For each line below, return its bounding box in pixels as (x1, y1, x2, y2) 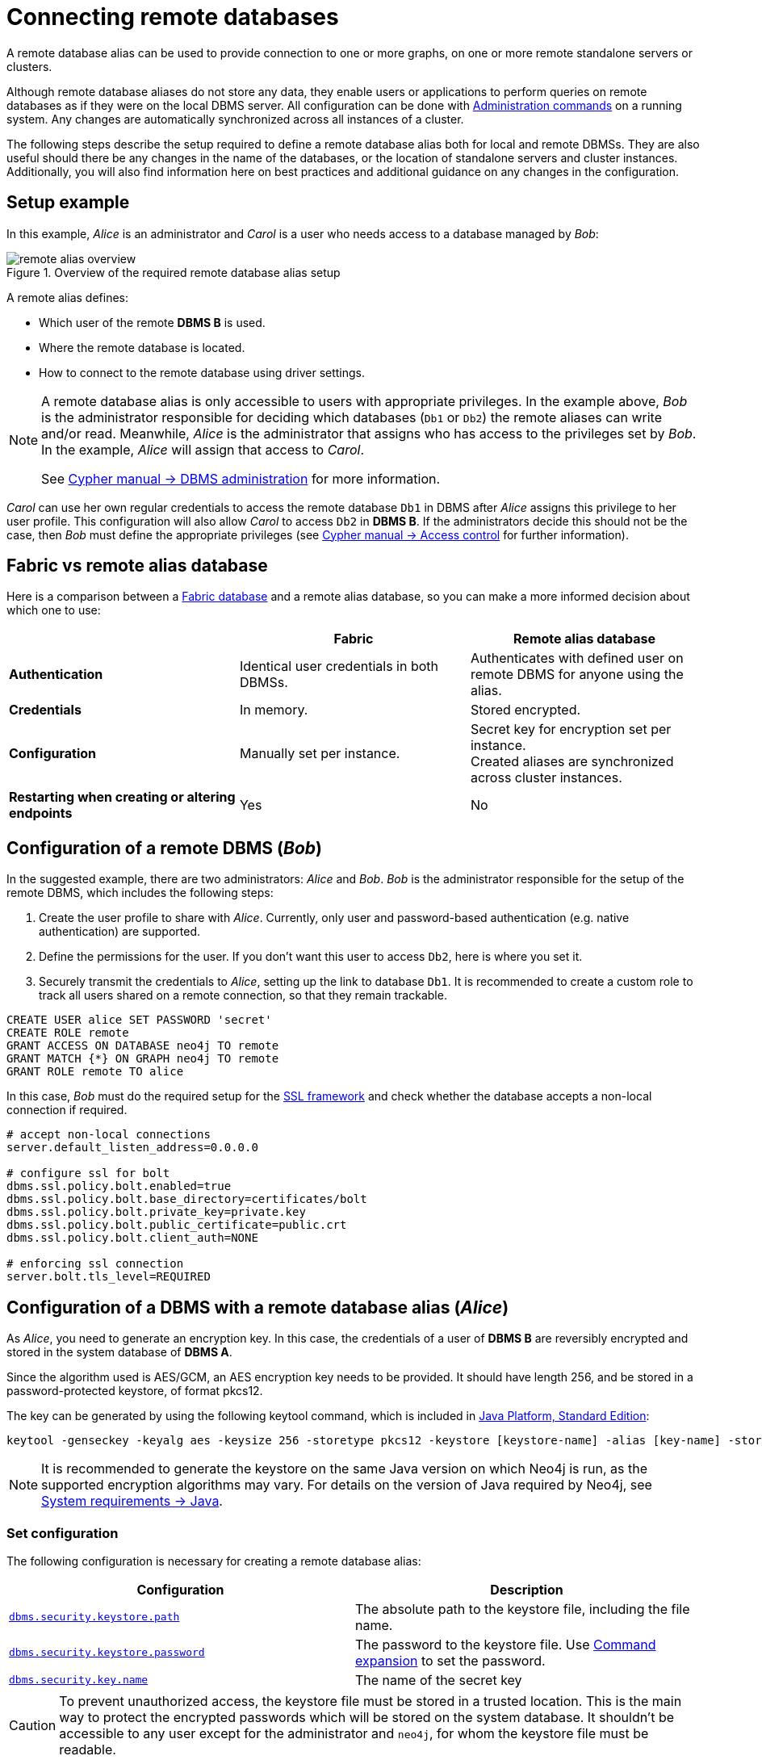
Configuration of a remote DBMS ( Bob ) (6, 837, 322, 858)
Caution (9, 1716, 57, 1733)
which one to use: (6, 603, 101, 618)
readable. (59, 1741, 116, 1758)
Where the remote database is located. (39, 340, 245, 354)
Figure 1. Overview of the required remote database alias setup (6, 265, 341, 279)
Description (490, 1581, 563, 1598)
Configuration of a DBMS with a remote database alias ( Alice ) (6, 1297, 509, 1318)
